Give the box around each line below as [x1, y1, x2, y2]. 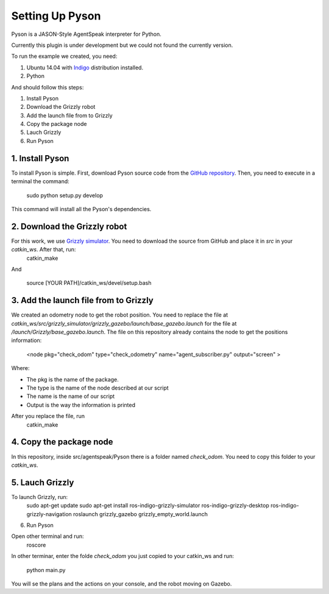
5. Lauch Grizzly [11, 477, 74, 487]
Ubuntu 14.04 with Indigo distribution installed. [26, 64, 143, 71]
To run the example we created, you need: [11, 52, 118, 60]
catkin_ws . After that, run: [11, 246, 76, 253]
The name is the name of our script [26, 393, 115, 400]
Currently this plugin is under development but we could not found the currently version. [11, 41, 233, 49]
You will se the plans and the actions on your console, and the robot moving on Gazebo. [11, 580, 232, 587]
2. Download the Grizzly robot [11, 221, 127, 231]
